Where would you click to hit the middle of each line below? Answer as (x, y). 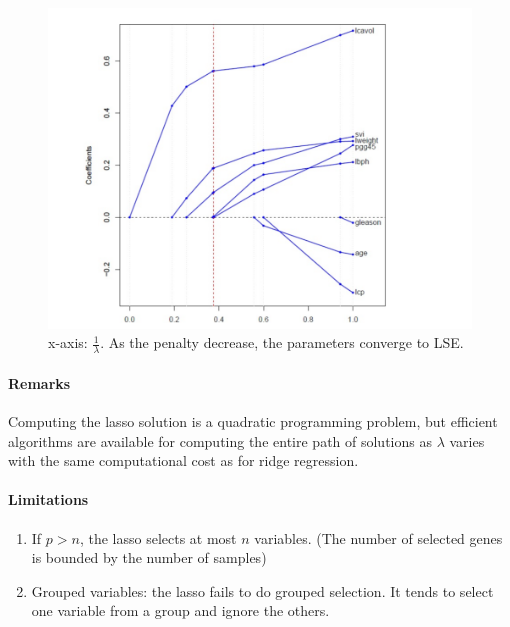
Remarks (39, 382)
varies (467, 440)
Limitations (48, 499)
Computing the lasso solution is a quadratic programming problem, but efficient (253, 420)
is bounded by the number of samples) (149, 557)
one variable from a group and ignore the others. (180, 610)
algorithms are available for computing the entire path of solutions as (220, 440)
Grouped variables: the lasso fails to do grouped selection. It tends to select (262, 590)
